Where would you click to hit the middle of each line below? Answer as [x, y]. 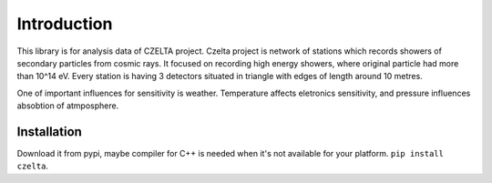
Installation [49, 132]
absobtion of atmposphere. [68, 106]
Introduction [65, 24]
